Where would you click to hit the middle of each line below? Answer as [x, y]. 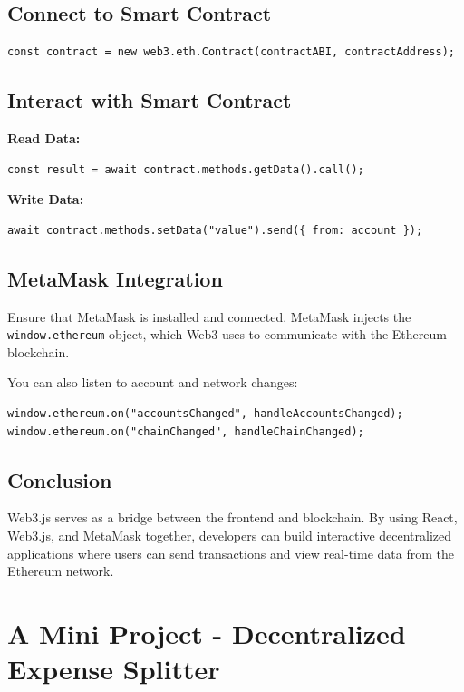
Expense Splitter [114, 669]
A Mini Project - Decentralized [207, 633]
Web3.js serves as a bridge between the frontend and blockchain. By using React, [232, 517]
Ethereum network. [61, 571]
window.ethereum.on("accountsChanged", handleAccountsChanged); [205, 414]
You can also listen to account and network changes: [153, 382]
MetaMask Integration [115, 278]
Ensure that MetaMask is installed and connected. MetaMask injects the [209, 316]
